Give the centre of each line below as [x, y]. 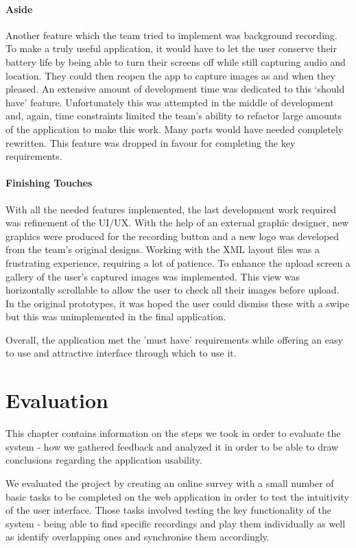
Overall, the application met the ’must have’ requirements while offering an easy [174, 339]
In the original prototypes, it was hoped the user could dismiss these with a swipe [178, 303]
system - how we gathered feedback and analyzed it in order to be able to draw [172, 446]
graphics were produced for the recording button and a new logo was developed [173, 236]
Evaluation [57, 400]
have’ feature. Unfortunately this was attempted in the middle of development [170, 102]
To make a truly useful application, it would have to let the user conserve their [171, 48]
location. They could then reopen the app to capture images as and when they [170, 75]
